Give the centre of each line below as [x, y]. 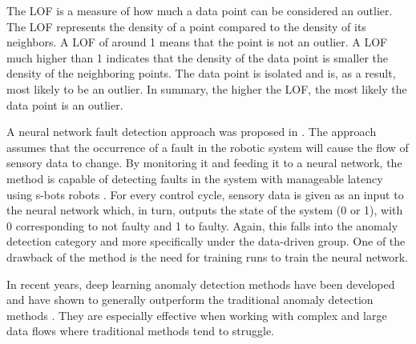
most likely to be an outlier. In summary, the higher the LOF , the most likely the [207, 88]
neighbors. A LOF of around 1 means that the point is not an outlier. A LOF [197, 42]
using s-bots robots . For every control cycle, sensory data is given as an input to [205, 194]
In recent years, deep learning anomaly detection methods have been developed [201, 284]
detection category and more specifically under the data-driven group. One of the [206, 241]
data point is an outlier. [65, 104]
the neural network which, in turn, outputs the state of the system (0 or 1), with [205, 210]
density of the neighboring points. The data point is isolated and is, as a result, [201, 73]
